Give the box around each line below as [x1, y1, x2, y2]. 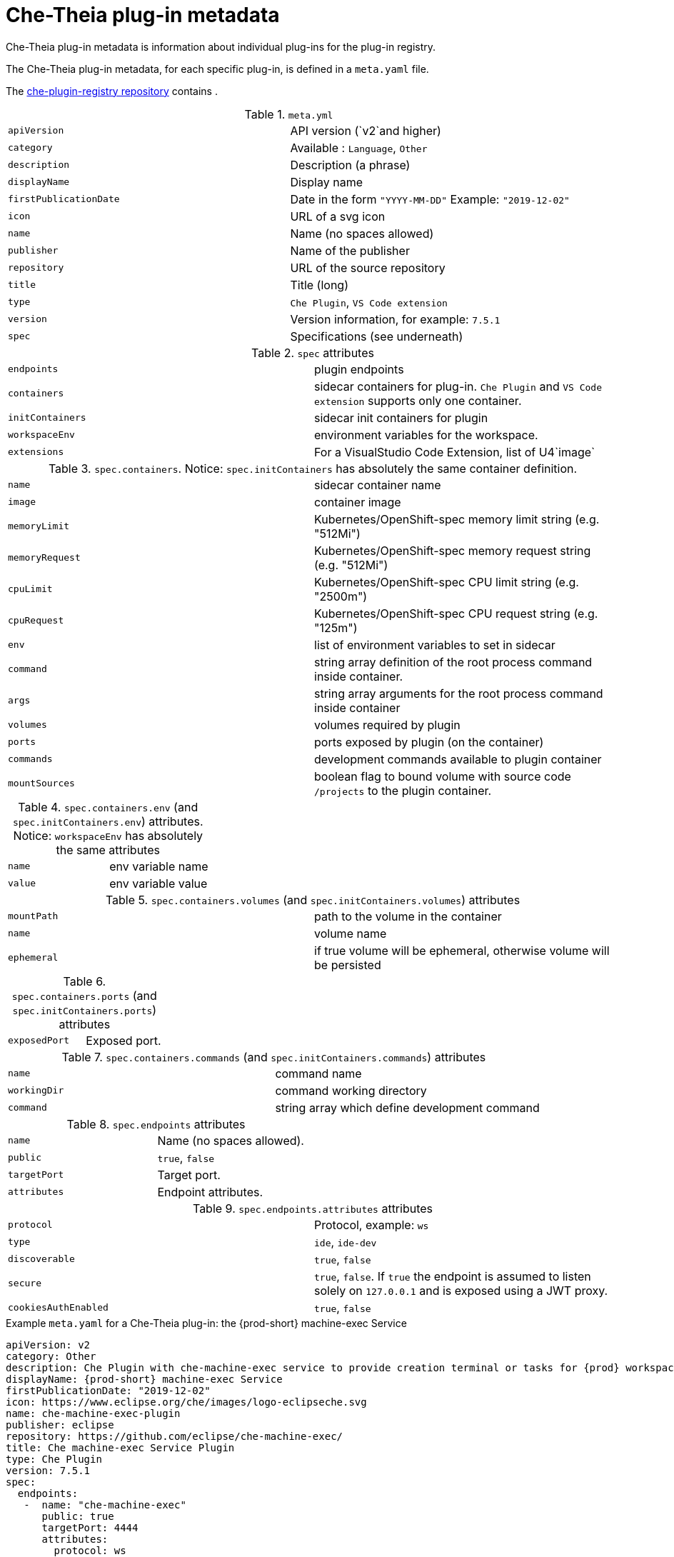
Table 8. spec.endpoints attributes [66, 1116, 246, 1131]
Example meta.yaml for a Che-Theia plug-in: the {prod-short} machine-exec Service [6, 1316, 407, 1329]
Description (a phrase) [290, 157, 411, 172]
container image [314, 494, 401, 509]
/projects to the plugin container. [314, 783, 492, 798]
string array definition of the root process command [314, 654, 593, 669]
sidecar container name [314, 477, 441, 492]
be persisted [314, 957, 381, 972]
